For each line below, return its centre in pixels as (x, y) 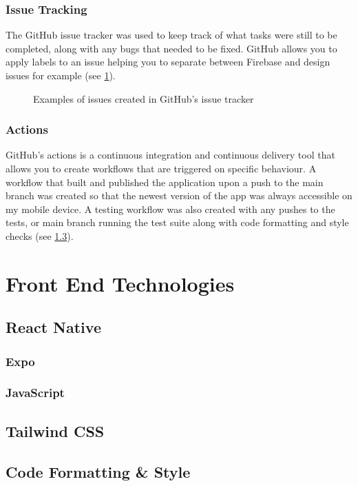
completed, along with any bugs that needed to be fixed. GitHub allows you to (171, 48)
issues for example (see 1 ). (61, 75)
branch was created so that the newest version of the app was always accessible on (179, 195)
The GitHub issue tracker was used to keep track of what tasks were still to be (171, 35)
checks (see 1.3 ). (40, 235)
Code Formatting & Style (98, 471)
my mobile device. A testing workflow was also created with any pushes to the (170, 209)
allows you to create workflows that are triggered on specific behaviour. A (161, 168)
